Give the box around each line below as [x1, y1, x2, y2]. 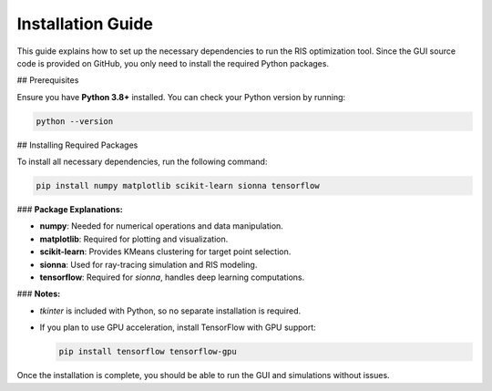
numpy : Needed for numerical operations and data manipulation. [39, 221, 284, 232]
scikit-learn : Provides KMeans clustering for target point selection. [39, 246, 292, 257]
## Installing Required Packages [16, 139, 138, 150]
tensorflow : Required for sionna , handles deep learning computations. [39, 272, 305, 283]
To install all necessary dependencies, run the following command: [16, 156, 268, 168]
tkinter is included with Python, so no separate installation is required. [39, 305, 302, 316]
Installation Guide [16, 14, 154, 34]
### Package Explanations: [16, 204, 123, 215]
